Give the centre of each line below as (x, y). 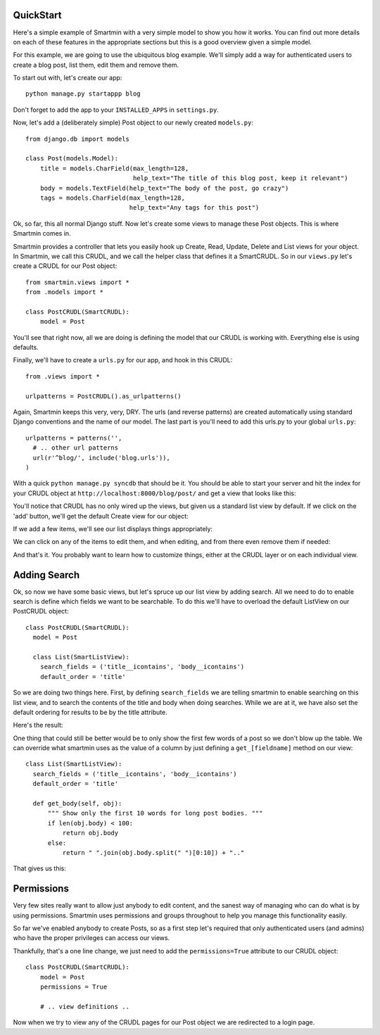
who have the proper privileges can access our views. (91, 938)
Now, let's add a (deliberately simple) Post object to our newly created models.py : (133, 122)
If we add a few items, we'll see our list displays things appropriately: (113, 528)
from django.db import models (78, 139)
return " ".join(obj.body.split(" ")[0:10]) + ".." (153, 852)
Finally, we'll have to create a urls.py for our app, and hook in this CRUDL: (123, 360)
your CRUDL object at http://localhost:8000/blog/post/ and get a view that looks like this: (154, 493)
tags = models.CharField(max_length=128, (113, 198)
